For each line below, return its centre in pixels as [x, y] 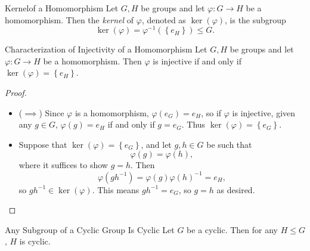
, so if [211, 112]
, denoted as [164, 19]
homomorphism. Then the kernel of [69, 19]
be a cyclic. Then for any [232, 229]
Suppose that [43, 144]
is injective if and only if [197, 61]
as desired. [236, 189]
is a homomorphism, [112, 112]
